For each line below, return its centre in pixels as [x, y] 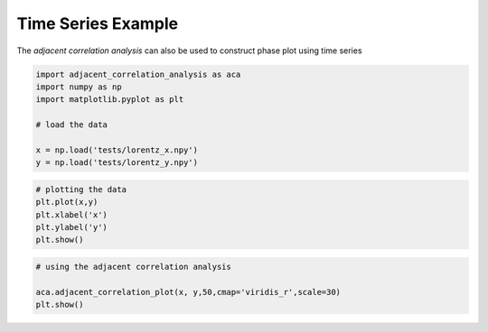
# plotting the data [81, 189]
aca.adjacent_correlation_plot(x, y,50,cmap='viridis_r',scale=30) [188, 292]
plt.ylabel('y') [72, 227]
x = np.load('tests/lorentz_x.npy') [117, 150]
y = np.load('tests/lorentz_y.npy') [117, 163]
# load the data [72, 125]
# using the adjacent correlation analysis [134, 267]
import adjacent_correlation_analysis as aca [138, 74]
